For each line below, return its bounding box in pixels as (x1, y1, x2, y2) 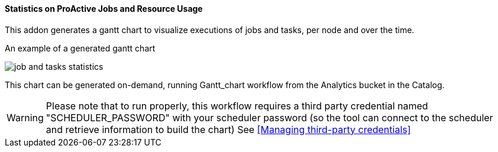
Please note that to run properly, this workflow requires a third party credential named (46, 99, 428, 112)
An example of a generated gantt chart (5, 43, 156, 53)
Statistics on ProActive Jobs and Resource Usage (5, 4, 203, 14)
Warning (7, 111, 44, 124)
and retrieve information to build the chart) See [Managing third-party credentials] (46, 123, 411, 135)
